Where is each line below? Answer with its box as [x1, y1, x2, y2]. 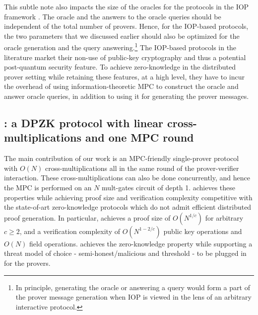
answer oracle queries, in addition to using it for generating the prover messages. [4, 91, 249, 101]
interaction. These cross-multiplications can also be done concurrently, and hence [4, 172, 250, 183]
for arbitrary [205, 212, 244, 223]
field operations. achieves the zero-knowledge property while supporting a [29, 238, 253, 248]
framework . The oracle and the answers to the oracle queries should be [4, 11, 221, 21]
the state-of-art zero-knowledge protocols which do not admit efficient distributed [4, 202, 252, 212]
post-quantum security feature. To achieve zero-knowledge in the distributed [4, 62, 236, 72]
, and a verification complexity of [19, 226, 120, 236]
